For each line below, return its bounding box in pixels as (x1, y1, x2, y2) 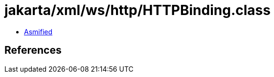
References (4, 44, 62, 57)
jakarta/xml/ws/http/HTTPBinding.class (4, 2, 271, 18)
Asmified (24, 27, 53, 36)
